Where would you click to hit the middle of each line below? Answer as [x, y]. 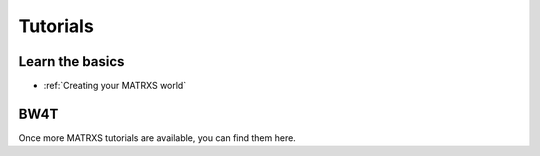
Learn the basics [71, 61]
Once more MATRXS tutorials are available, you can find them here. [157, 137]
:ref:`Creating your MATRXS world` [115, 86]
